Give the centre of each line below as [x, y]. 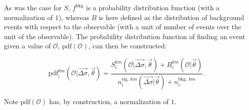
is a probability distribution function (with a [153, 7]
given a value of [27, 46]
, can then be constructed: [127, 46]
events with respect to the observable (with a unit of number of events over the [123, 27]
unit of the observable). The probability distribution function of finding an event [125, 36]
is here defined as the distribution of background [171, 17]
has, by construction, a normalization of [109, 101]
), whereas [74, 17]
